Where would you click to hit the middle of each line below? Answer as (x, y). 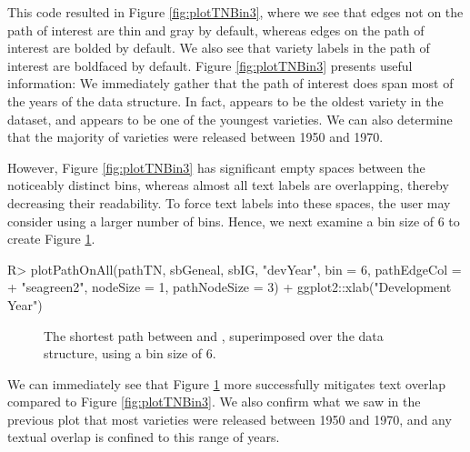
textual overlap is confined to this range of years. (144, 437)
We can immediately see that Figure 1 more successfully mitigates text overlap (227, 383)
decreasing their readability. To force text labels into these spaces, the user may (229, 202)
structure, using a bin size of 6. (130, 353)
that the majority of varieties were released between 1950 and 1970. (195, 137)
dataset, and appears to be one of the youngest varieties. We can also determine (230, 119)
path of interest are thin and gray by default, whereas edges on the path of (216, 30)
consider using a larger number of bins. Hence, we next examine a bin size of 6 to (234, 221)
